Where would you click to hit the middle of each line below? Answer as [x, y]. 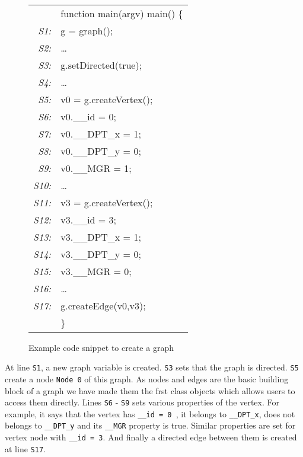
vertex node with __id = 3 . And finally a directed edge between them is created [151, 437]
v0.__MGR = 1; [96, 168]
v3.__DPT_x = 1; [101, 237]
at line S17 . [25, 448]
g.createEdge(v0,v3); [103, 305]
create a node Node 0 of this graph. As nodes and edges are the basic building [147, 378]
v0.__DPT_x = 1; [101, 133]
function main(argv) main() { [122, 13]
